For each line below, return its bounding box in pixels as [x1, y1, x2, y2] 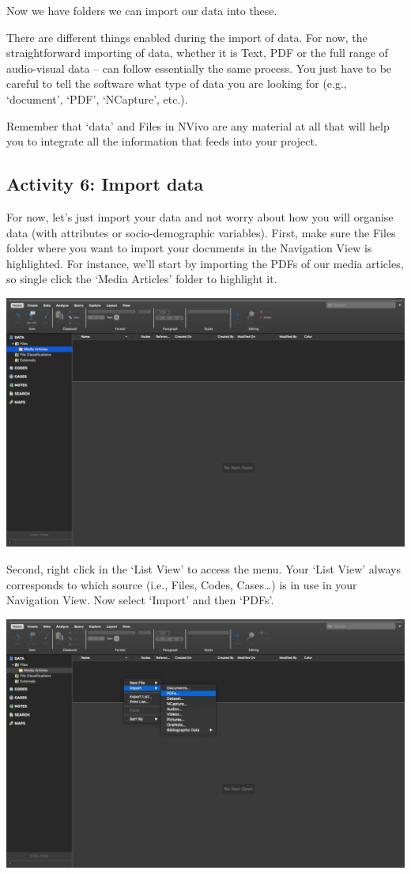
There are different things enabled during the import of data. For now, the [6, 28, 368, 45]
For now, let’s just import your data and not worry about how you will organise [6, 208, 394, 225]
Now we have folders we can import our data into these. [6, 2, 277, 18]
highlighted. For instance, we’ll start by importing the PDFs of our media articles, [6, 255, 404, 271]
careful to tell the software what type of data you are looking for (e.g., [6, 75, 347, 92]
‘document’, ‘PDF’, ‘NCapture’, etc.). [6, 90, 188, 107]
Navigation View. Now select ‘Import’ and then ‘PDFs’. [6, 592, 274, 608]
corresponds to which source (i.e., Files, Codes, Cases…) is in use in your [6, 576, 357, 592]
